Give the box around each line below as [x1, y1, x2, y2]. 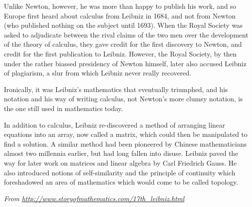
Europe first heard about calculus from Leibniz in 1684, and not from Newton [4, 10, 236, 20]
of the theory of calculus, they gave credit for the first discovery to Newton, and [4, 39, 242, 49]
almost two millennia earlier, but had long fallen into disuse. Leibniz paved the [4, 148, 238, 158]
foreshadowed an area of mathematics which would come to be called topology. [4, 177, 238, 187]
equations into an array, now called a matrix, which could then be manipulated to [4, 129, 248, 139]
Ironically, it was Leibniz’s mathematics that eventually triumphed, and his [4, 84, 228, 94]
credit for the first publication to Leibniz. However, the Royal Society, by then [4, 48, 237, 58]
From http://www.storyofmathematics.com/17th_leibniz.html [4, 193, 185, 203]
